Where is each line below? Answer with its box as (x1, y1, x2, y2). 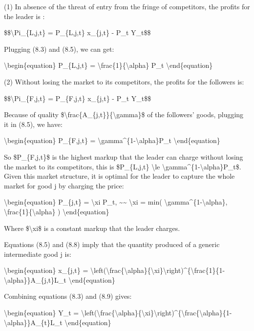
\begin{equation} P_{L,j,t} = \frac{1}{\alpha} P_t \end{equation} (4, 60, 213, 70)
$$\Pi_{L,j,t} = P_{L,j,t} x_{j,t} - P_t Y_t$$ (4, 27, 151, 38)
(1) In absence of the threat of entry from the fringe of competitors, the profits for (4, 1, 250, 11)
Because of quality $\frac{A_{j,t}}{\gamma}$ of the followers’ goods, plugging (4, 109, 244, 120)
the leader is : (4, 11, 45, 21)
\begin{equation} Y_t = (4, 308, 79, 318)
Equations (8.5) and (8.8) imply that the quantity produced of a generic (4, 239, 220, 249)
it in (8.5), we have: (4, 119, 63, 129)
